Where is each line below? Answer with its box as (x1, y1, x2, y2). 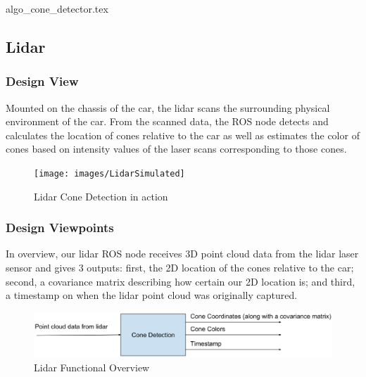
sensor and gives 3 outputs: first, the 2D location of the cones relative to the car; (6, 260, 354, 275)
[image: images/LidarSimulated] (34, 168, 185, 179)
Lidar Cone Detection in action (34, 188, 168, 203)
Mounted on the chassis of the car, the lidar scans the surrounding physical (6, 100, 330, 115)
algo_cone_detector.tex (6, 1, 108, 15)
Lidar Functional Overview (34, 359, 150, 374)
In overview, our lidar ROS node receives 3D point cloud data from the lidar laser (6, 246, 359, 261)
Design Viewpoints (6, 219, 114, 236)
